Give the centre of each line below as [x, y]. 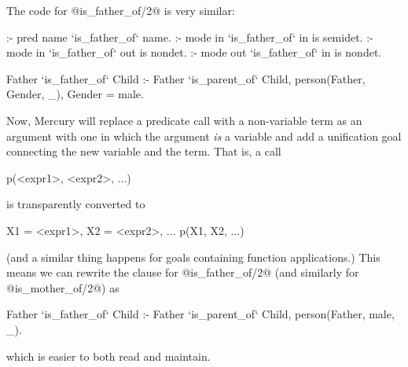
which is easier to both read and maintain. [108, 356]
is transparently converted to [76, 204]
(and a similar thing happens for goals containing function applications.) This [193, 257]
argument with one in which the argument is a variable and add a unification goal [204, 136]
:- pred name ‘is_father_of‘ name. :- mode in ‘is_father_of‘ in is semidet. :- [190, 37]
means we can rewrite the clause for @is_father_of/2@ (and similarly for [183, 272]
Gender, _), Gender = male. [75, 94]
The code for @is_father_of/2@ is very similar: [121, 10]
